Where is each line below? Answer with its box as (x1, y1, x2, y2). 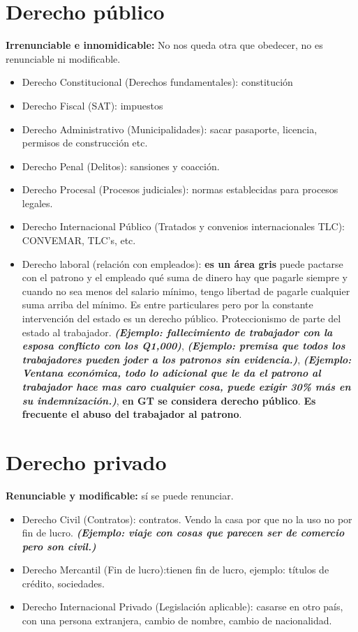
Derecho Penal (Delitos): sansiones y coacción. (22, 158, 220, 173)
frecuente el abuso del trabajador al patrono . (22, 407, 242, 421)
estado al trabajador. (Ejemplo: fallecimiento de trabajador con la (22, 324, 333, 339)
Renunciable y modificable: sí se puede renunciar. (6, 488, 234, 502)
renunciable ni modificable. (6, 51, 121, 66)
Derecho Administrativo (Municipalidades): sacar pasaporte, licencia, (22, 121, 318, 136)
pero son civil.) (22, 539, 96, 553)
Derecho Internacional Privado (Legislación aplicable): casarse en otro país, (22, 599, 343, 614)
